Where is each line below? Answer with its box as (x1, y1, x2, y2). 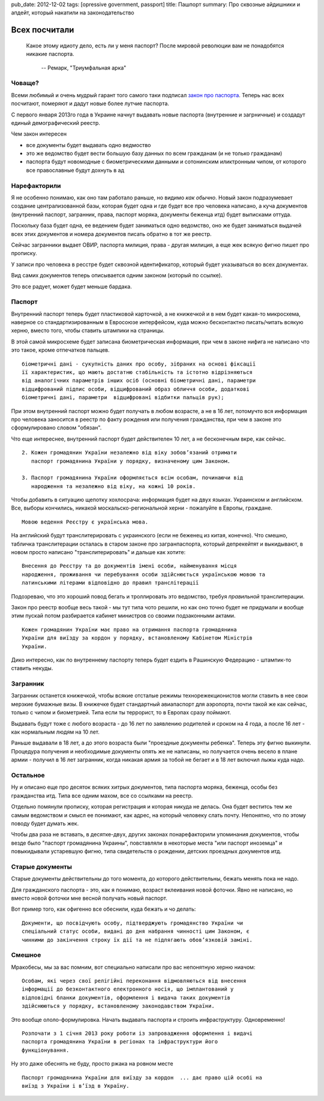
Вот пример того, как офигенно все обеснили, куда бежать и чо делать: (11, 905, 196, 912)
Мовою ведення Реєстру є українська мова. (22, 518, 149, 525)
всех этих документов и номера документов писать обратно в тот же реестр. (11, 230, 212, 237)
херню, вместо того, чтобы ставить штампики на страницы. (11, 327, 165, 334)
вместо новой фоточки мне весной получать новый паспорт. (11, 894, 167, 902)
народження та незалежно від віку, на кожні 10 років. (31, 483, 196, 489)
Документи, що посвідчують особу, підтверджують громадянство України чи (22, 919, 244, 926)
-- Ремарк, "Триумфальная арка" (41, 64, 127, 71)
